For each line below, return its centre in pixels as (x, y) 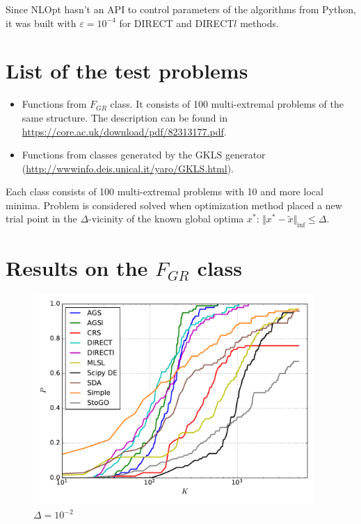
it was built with (41, 23)
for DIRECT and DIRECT (177, 23)
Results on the (77, 268)
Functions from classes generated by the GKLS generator (144, 155)
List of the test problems (127, 71)
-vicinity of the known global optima (166, 219)
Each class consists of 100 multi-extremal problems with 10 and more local (165, 191)
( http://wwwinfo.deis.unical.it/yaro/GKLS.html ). (128, 168)
